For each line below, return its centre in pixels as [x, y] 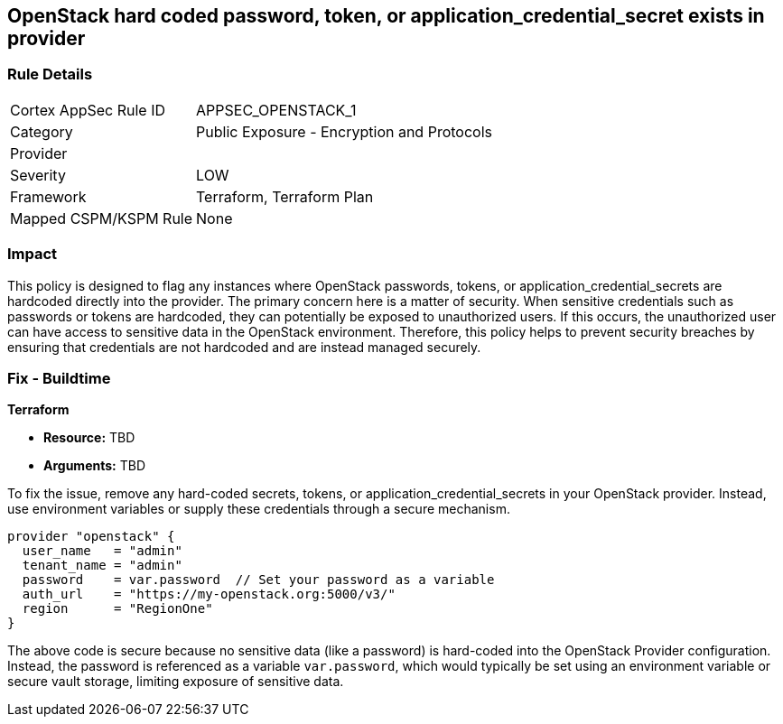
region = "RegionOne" [117, 609]
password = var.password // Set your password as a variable [258, 580]
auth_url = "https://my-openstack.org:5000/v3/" [209, 594]
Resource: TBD [89, 438]
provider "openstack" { [91, 537]
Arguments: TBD [94, 466]
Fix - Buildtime [59, 378]
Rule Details [50, 74]
